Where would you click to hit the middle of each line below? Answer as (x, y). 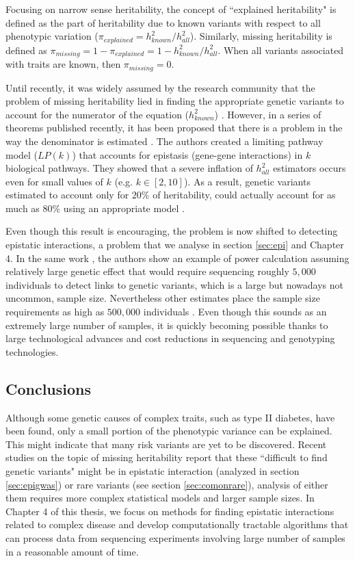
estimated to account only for (67, 195)
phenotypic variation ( (52, 36)
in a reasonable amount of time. (72, 551)
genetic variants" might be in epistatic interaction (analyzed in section (153, 471)
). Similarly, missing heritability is (261, 36)
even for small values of (54, 181)
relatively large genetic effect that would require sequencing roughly (147, 271)
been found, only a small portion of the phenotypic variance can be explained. (169, 431)
